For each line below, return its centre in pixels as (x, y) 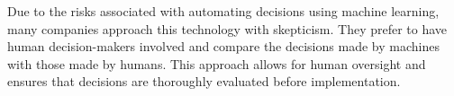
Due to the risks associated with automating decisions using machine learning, (223, 11)
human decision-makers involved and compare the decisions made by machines (223, 46)
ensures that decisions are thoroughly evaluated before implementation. (204, 81)
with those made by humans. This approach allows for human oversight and (217, 63)
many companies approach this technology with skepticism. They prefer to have (227, 28)
